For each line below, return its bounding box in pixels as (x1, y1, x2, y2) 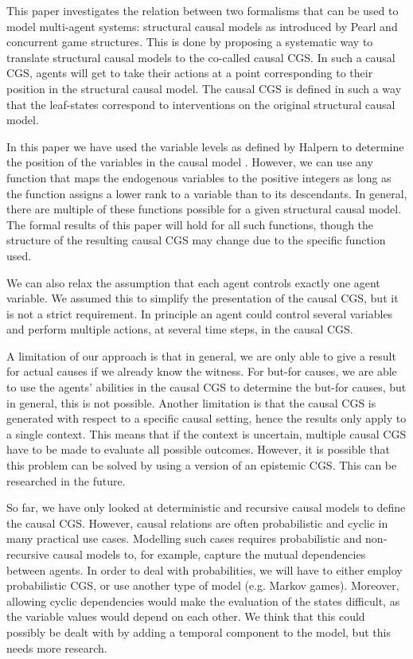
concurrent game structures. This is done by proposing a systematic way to (6, 33, 373, 50)
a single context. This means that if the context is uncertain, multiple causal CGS (6, 425, 407, 442)
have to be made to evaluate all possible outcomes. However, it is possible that (6, 441, 390, 458)
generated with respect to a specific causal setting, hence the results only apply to (6, 410, 407, 427)
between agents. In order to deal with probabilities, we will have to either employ (6, 561, 403, 578)
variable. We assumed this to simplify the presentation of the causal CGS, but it (6, 290, 399, 306)
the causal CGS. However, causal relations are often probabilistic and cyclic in (6, 514, 388, 531)
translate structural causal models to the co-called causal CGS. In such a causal (6, 49, 395, 65)
